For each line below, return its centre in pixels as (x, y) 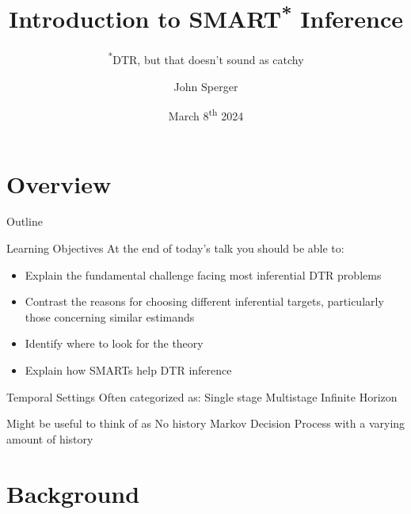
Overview (59, 183)
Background (73, 493)
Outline (25, 221)
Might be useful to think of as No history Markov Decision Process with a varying (206, 423)
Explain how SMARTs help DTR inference (128, 370)
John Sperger (206, 86)
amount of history (50, 438)
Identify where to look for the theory (114, 343)
